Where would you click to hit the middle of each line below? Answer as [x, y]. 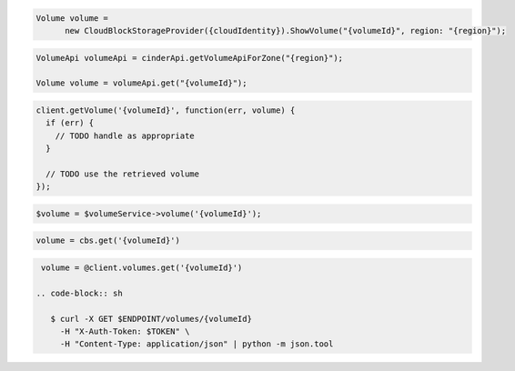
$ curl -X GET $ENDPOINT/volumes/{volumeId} [151, 319]
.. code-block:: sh [79, 293]
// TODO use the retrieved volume [123, 174]
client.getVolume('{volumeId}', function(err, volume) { [166, 110]
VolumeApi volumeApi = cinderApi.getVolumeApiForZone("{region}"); [190, 58]
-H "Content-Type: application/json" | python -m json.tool [197, 344]
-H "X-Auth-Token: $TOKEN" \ [125, 331]
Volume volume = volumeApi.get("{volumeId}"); [141, 83]
